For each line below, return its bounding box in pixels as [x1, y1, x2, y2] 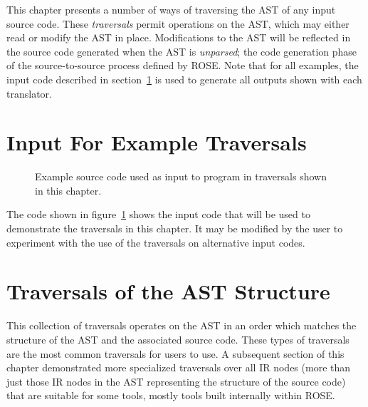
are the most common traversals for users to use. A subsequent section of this [6, 346, 345, 361]
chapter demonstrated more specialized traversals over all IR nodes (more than [6, 360, 351, 375]
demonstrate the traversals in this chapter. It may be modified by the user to [6, 221, 343, 236]
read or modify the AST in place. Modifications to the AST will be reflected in [6, 30, 351, 45]
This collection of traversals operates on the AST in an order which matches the [6, 318, 357, 333]
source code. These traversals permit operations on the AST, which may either [6, 16, 349, 31]
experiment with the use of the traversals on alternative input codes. [6, 235, 305, 249]
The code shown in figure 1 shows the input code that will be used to [6, 207, 310, 222]
